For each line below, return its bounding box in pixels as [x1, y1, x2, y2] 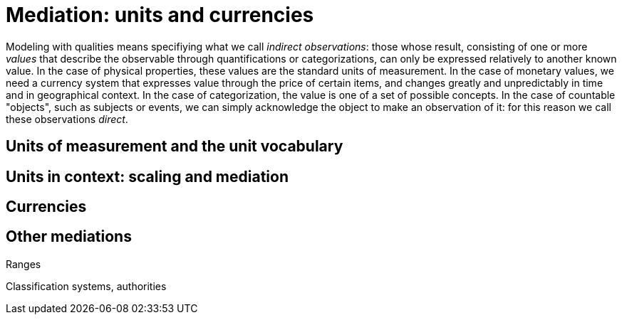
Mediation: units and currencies [6, 3, 314, 27]
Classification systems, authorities [6, 279, 167, 292]
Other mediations [6, 228, 132, 246]
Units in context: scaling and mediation [6, 167, 289, 186]
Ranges [6, 257, 41, 270]
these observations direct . [6, 112, 128, 125]
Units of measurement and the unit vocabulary [6, 137, 343, 156]
